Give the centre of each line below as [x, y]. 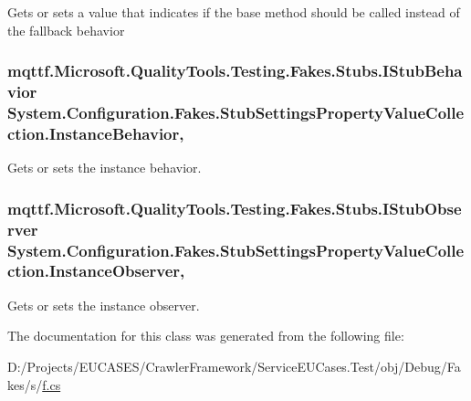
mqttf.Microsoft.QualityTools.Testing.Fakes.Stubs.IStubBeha [235, 71]
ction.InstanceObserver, [96, 271]
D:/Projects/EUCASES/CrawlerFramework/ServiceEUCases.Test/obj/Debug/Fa [234, 366]
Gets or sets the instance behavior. [105, 168]
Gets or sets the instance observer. [104, 305]
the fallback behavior [66, 30]
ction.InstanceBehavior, [96, 133]
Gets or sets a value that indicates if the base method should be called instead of [234, 12]
